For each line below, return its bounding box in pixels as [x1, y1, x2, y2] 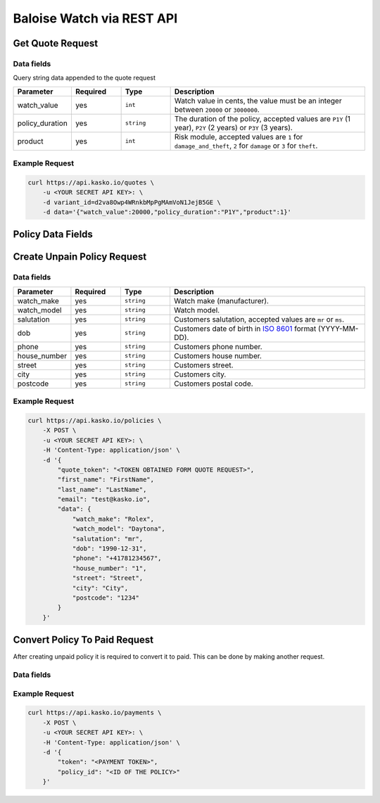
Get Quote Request [13, 37, 99, 49]
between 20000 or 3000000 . [174, 104, 260, 114]
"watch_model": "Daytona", [72, 525, 165, 533]
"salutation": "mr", [72, 535, 144, 543]
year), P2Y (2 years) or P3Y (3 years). [174, 122, 293, 132]
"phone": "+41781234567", [72, 555, 162, 562]
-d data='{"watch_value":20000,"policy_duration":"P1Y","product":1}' [42, 208, 292, 216]
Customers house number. [173, 350, 262, 360]
